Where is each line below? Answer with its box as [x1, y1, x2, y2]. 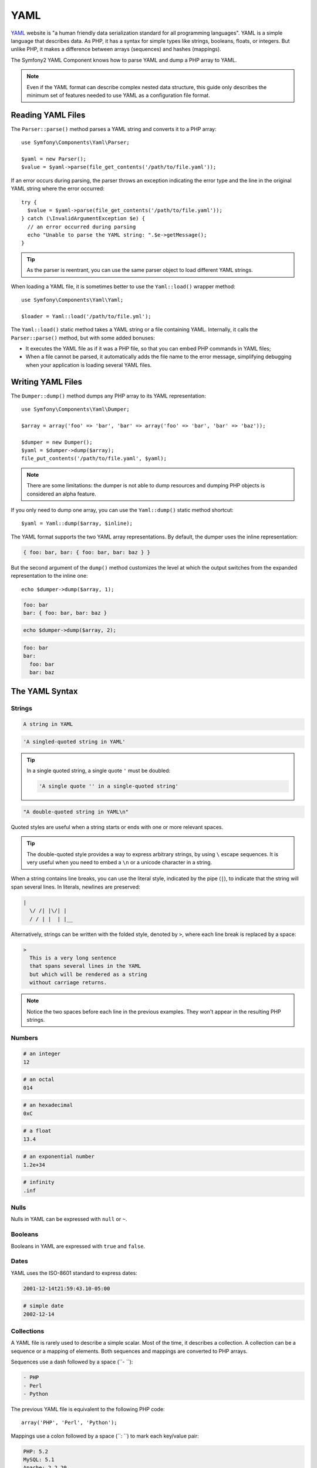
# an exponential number [23, 1153, 95, 1160]
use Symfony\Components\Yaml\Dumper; [21, 406, 130, 413]
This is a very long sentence [29, 954, 117, 961]
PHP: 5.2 [23, 1448, 49, 1454]
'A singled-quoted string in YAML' [23, 738, 126, 745]
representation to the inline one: [11, 573, 88, 580]
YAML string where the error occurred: [11, 185, 105, 192]
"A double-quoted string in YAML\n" [23, 808, 129, 815]
